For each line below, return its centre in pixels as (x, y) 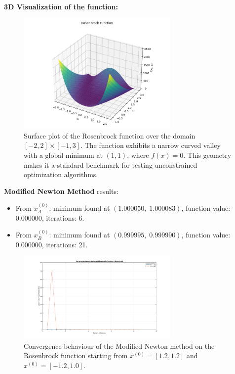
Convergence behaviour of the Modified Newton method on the (119, 346)
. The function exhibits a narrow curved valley (151, 145)
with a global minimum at (63, 155)
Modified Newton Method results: (61, 191)
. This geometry (207, 155)
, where (138, 155)
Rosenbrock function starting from (76, 355)
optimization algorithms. (61, 174)
